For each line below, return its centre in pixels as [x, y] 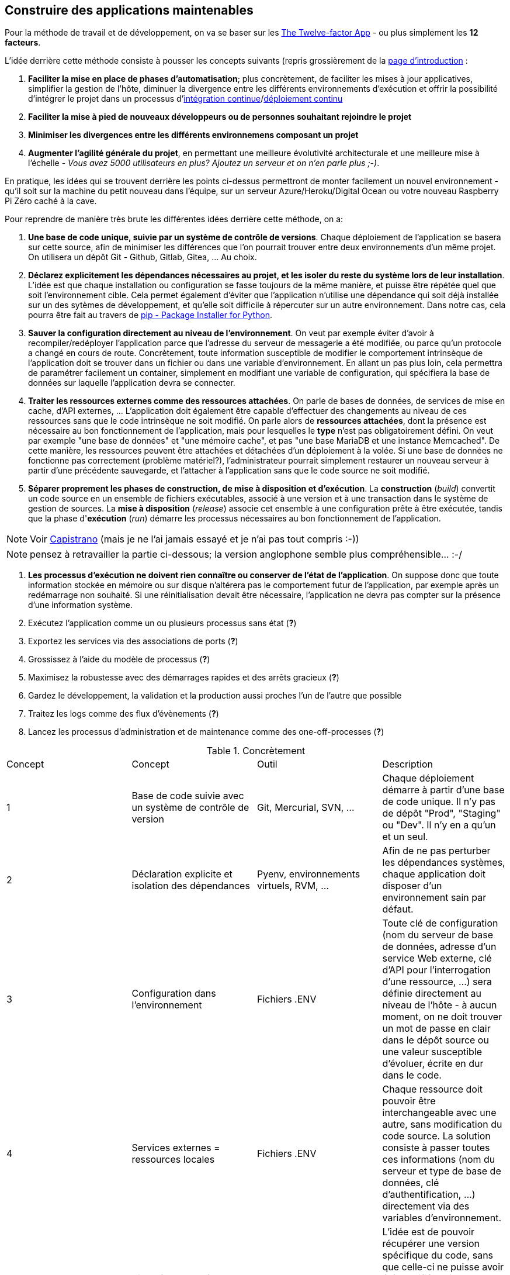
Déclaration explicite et [182, 874]
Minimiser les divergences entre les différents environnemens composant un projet [193, 135]
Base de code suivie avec [188, 796]
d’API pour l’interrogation [437, 970]
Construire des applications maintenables [129, 10]
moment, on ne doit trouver [442, 1017]
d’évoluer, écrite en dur [433, 1064]
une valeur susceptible [432, 1052]
